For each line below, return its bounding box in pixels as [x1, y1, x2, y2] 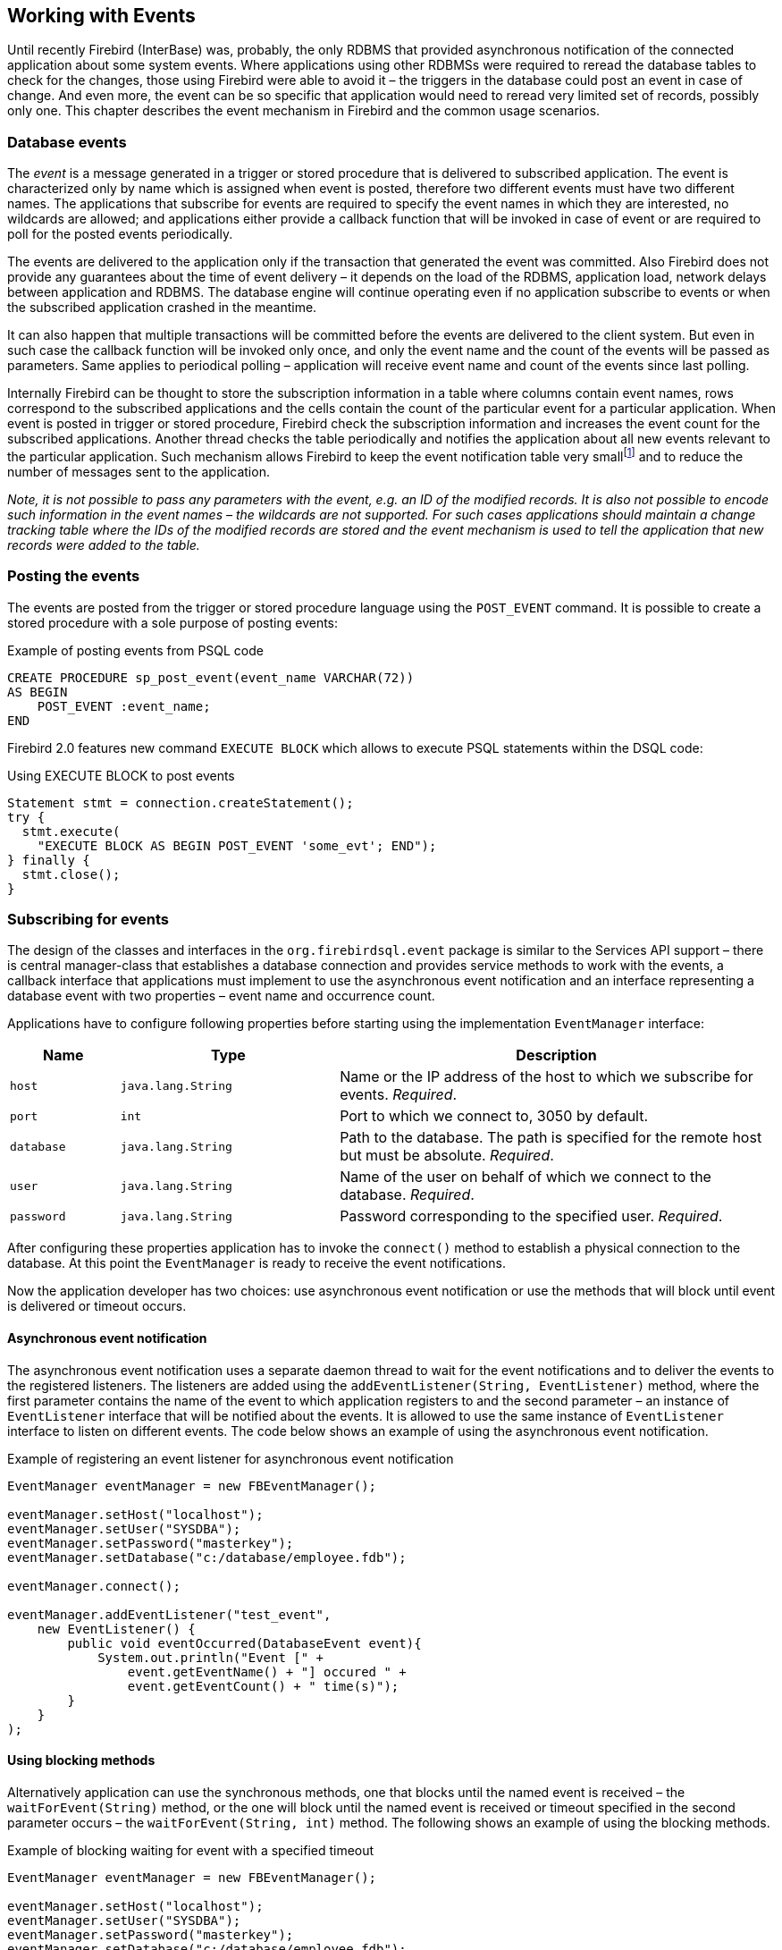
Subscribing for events [7, 909, 169, 928]
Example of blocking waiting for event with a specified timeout [7, 1842, 374, 1858]
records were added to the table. [7, 536, 200, 553]
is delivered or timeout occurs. [7, 1298, 187, 1314]
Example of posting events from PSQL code [7, 642, 264, 658]
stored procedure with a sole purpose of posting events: [7, 614, 339, 630]
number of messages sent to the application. [7, 463, 270, 479]
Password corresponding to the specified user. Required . [340, 1207, 723, 1226]
